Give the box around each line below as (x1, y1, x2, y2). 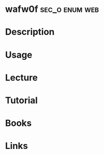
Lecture (5, 72, 38, 83)
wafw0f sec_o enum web (5, 3, 100, 15)
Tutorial (5, 95, 38, 106)
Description (5, 26, 55, 38)
